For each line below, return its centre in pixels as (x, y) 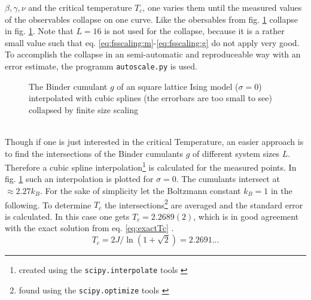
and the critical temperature (80, 7)
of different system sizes (236, 153)
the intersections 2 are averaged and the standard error (204, 204)
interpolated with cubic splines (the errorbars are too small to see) (150, 98)
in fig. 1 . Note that (39, 31)
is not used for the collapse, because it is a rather (194, 31)
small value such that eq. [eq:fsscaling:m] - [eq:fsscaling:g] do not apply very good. (152, 42)
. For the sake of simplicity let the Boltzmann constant (141, 191)
